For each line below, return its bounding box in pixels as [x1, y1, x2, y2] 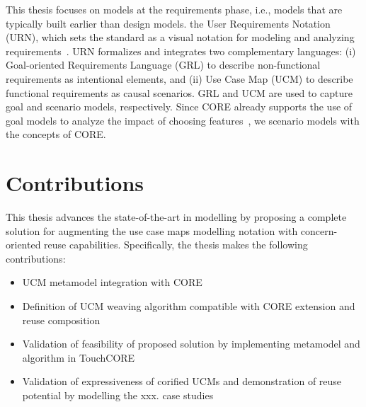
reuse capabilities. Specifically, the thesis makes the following [44, 237, 308, 252]
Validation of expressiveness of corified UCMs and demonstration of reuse [22, 374, 342, 389]
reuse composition [22, 312, 101, 327]
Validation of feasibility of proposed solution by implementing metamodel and [22, 336, 360, 351]
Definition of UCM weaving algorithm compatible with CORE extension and [22, 299, 355, 314]
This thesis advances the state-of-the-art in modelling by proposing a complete [6, 210, 347, 224]
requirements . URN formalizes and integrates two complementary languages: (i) [6, 43, 356, 58]
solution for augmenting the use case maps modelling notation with [6, 223, 298, 238]
